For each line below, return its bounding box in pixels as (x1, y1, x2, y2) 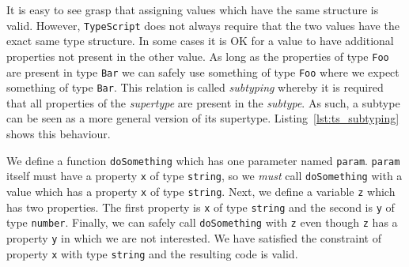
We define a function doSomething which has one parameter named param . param (6, 152, 400, 168)
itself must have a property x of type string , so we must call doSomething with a (6, 167, 403, 184)
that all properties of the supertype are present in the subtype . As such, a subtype (6, 94, 400, 111)
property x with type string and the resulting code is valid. (6, 245, 298, 261)
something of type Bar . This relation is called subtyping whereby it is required (6, 79, 384, 96)
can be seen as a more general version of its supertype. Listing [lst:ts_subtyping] (6, 110, 400, 126)
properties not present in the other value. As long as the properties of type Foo (6, 47, 389, 64)
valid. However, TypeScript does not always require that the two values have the (6, 17, 400, 33)
